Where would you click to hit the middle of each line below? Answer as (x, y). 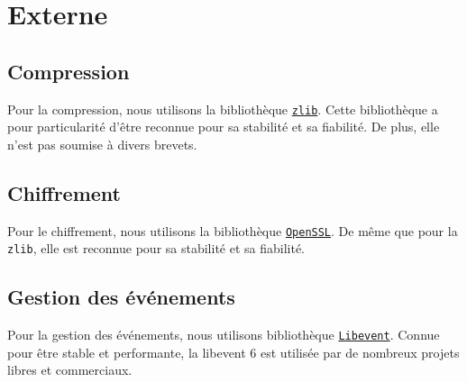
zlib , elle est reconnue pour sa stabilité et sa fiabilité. (156, 248)
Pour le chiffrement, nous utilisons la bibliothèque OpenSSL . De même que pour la (233, 230)
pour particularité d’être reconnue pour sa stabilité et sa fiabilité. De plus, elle (224, 127)
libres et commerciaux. (70, 370)
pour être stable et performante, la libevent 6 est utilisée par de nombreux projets (233, 352)
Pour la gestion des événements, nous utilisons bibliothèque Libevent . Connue (224, 335)
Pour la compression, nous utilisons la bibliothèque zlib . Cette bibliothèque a (223, 109)
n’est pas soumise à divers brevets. (102, 144)
